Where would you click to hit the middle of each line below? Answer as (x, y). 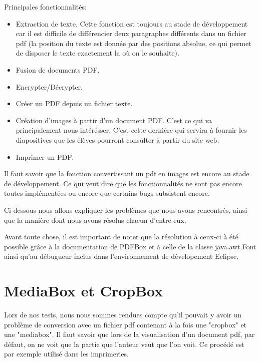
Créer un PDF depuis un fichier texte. (74, 103)
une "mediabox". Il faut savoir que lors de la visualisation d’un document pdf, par (129, 334)
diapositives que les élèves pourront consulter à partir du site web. (117, 139)
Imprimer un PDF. (45, 156)
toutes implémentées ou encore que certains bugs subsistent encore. (107, 193)
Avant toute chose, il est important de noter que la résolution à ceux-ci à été (121, 237)
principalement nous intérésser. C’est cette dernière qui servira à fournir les (131, 130)
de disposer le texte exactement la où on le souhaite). (97, 53)
